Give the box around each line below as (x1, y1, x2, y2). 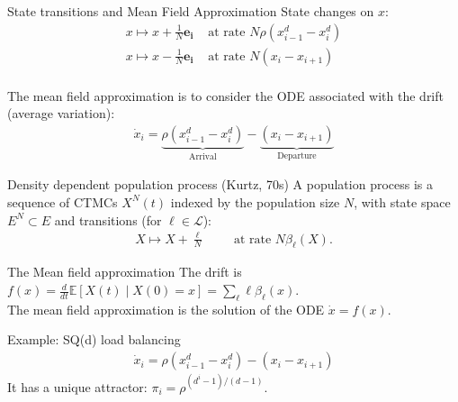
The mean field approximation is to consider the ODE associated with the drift (7, 86, 444, 105)
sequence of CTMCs (7, 192, 118, 211)
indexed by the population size (170, 192, 340, 211)
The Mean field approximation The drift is (7, 262, 242, 281)
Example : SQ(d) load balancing (7, 330, 181, 349)
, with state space (354, 192, 451, 211)
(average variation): (7, 104, 115, 123)
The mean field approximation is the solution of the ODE (7, 299, 325, 318)
